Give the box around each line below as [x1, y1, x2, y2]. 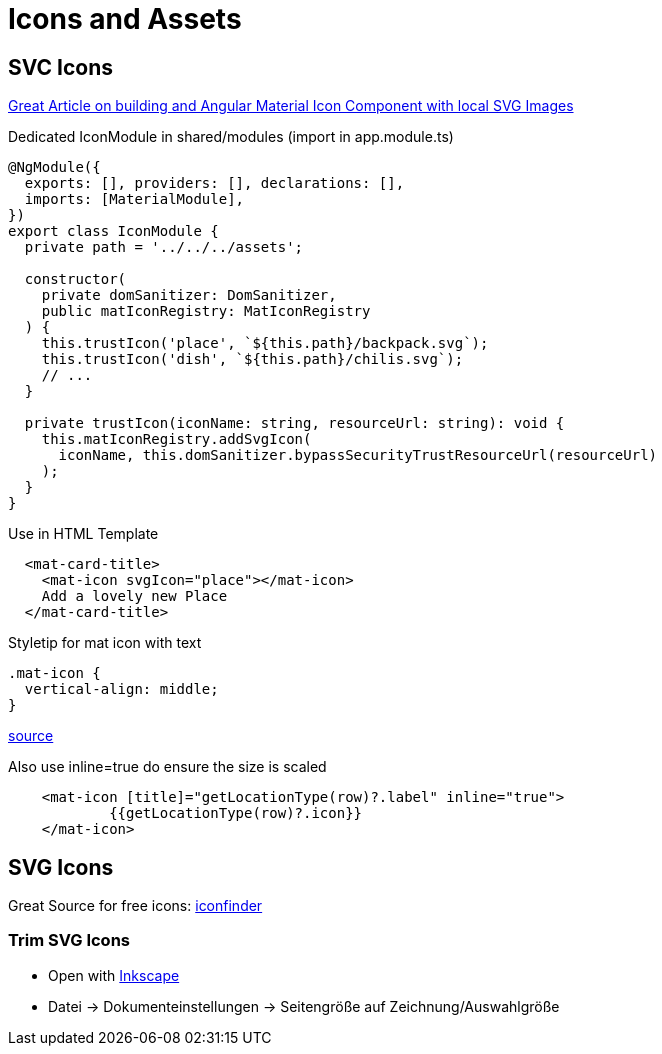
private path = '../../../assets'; [24, 239, 304, 256]
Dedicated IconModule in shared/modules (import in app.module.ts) [8, 128, 454, 146]
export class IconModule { [8, 223, 219, 240]
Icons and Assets [8, 2, 242, 36]
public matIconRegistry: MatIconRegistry [41, 303, 371, 320]
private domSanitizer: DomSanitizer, [41, 287, 337, 304]
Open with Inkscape [48, 966, 180, 984]
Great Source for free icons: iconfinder [8, 897, 263, 915]
